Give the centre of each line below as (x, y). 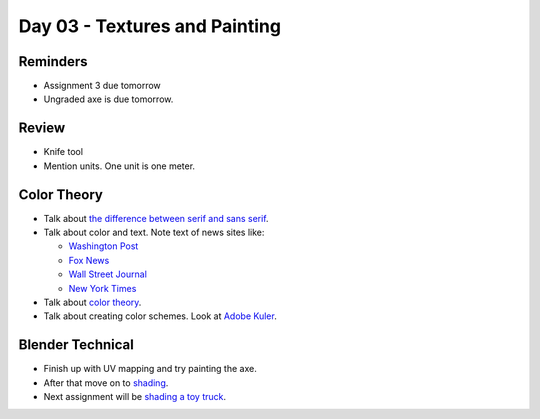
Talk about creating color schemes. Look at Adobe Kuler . (160, 316)
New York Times (102, 288)
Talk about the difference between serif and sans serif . (156, 218)
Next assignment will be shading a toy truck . (135, 397)
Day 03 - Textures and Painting (150, 26)
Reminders (53, 61)
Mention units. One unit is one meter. (119, 166)
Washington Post (103, 246)
